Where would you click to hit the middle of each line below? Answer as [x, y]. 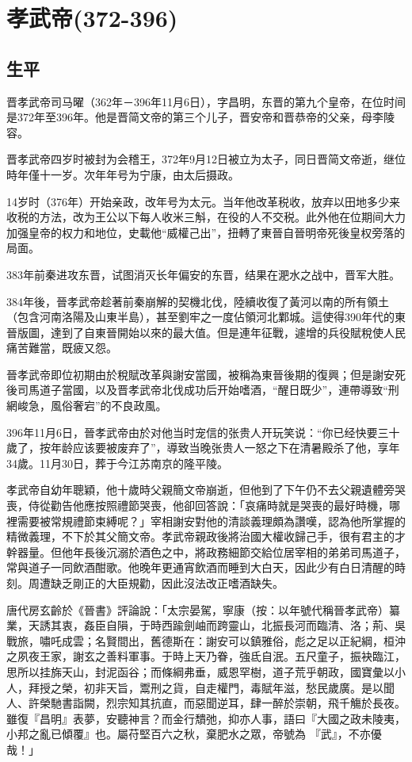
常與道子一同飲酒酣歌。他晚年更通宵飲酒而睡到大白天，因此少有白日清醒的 [200, 567]
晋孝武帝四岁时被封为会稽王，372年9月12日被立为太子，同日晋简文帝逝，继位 [206, 159]
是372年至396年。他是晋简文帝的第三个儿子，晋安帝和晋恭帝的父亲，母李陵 [200, 117]
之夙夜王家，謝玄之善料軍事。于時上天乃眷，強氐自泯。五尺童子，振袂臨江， [206, 656]
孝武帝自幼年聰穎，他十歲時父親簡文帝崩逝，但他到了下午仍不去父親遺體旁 [200, 490]
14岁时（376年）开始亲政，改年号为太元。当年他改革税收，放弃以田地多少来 [203, 201]
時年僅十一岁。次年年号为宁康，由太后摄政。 [123, 174]
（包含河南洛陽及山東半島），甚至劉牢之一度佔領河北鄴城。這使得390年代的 [200, 317]
